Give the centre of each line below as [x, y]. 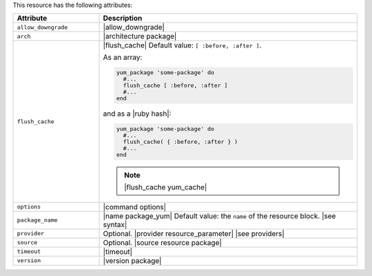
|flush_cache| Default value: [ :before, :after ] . [182, 45]
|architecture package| [140, 36]
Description [123, 19]
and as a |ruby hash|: [137, 114]
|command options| [135, 206]
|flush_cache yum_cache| [166, 187]
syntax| [115, 224]
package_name [37, 220]
